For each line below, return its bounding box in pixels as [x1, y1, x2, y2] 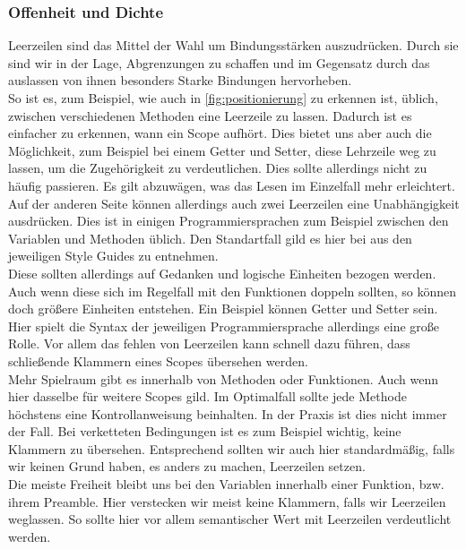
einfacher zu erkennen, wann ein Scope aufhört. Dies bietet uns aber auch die [8, 124, 432, 142]
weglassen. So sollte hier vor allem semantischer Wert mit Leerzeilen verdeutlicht [8, 510, 452, 528]
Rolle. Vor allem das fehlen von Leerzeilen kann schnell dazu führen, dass [8, 334, 410, 353]
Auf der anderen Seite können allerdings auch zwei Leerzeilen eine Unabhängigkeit [8, 193, 460, 212]
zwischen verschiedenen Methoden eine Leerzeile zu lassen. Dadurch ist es [8, 106, 412, 124]
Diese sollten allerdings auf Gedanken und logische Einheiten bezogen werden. [8, 263, 436, 282]
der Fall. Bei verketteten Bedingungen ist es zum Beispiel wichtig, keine [8, 422, 401, 441]
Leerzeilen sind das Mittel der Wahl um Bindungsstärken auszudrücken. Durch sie [8, 36, 459, 55]
